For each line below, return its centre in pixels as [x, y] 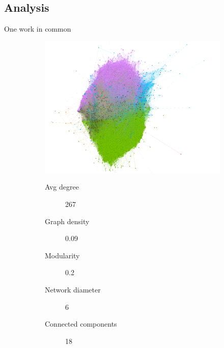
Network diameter [73, 289]
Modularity [62, 255]
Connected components [81, 324]
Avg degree [62, 187]
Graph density [67, 221]
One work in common [38, 29]
